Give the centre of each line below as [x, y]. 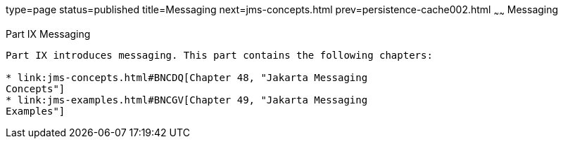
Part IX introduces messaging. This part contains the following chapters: [219, 55]
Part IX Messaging [48, 34]
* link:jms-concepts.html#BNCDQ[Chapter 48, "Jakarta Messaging [187, 77]
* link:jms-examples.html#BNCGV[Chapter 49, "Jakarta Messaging [187, 100]
